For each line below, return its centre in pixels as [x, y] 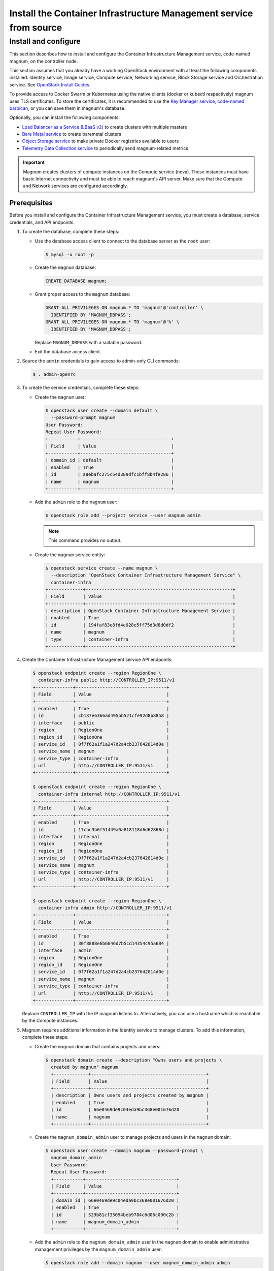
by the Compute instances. [50, 1021]
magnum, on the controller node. [44, 61]
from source [36, 27]
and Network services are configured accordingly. [76, 186]
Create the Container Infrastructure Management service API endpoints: [97, 660]
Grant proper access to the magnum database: [82, 294]
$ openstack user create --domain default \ [102, 410]
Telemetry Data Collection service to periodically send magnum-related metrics [105, 148]
